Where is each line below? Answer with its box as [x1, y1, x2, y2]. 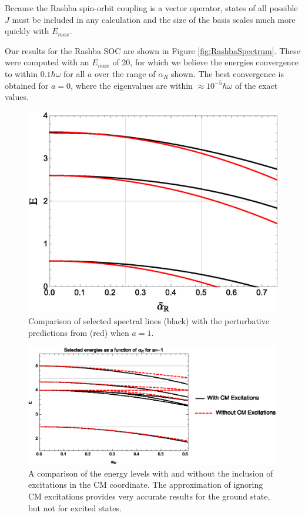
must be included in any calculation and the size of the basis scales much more [12, 13, 296, 25]
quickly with [5, 25, 49, 37]
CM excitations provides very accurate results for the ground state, [28, 490, 270, 502]
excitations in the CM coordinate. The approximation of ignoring [28, 478, 263, 491]
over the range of [95, 67, 156, 79]
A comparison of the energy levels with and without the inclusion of [28, 467, 273, 479]
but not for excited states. [28, 501, 122, 514]
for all [63, 67, 85, 79]
